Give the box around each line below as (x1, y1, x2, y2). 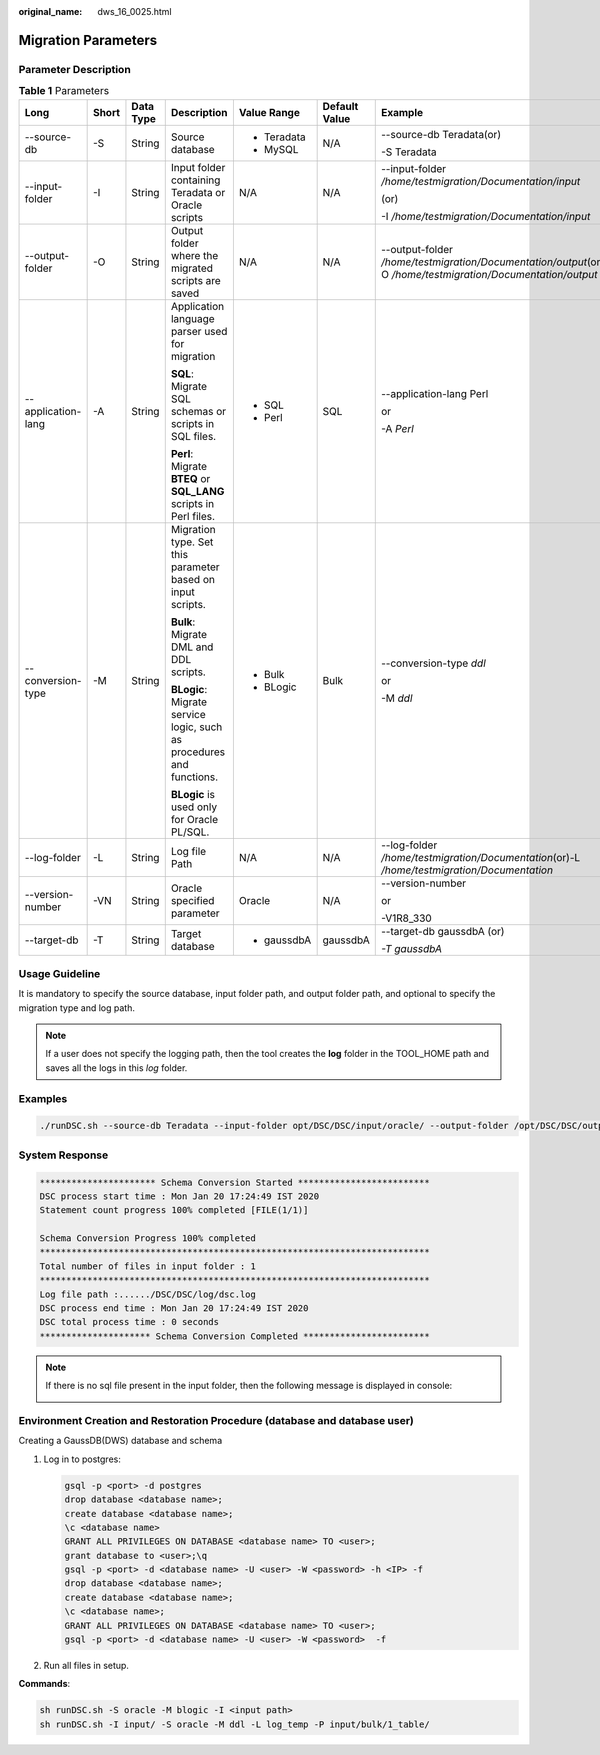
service (170, 707, 207, 721)
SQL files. (170, 429, 217, 443)
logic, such (170, 720, 223, 734)
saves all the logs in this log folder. (45, 1061, 188, 1074)
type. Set (170, 535, 214, 549)
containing (170, 173, 221, 187)
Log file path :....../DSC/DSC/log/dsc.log (39, 1288, 257, 1300)
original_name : (18, 6, 83, 17)
